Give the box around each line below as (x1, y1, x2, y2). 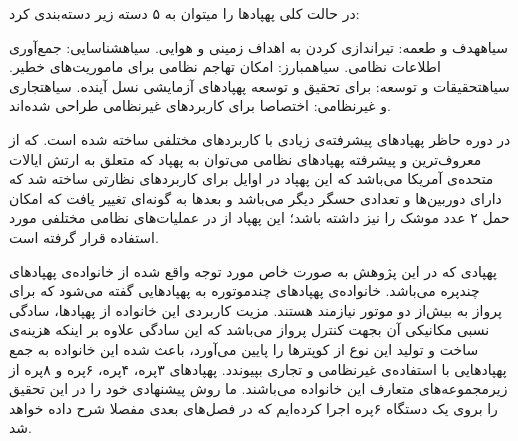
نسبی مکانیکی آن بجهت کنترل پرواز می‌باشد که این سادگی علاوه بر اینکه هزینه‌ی (9, 319, 490, 340)
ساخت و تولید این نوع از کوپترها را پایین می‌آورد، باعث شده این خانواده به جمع (9, 338, 479, 359)
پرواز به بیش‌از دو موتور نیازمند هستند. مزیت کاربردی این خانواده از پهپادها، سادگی (9, 299, 502, 320)
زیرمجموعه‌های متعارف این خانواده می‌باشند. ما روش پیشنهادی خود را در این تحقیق (9, 378, 508, 399)
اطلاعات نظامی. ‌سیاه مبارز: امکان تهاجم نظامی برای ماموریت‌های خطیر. (9, 56, 441, 77)
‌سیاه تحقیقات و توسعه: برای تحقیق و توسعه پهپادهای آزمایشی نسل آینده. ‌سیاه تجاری (9, 75, 510, 96)
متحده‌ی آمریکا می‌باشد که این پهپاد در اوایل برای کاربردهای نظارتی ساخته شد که (9, 168, 494, 189)
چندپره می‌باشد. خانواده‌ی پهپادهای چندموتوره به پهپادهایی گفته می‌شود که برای (9, 280, 480, 301)
